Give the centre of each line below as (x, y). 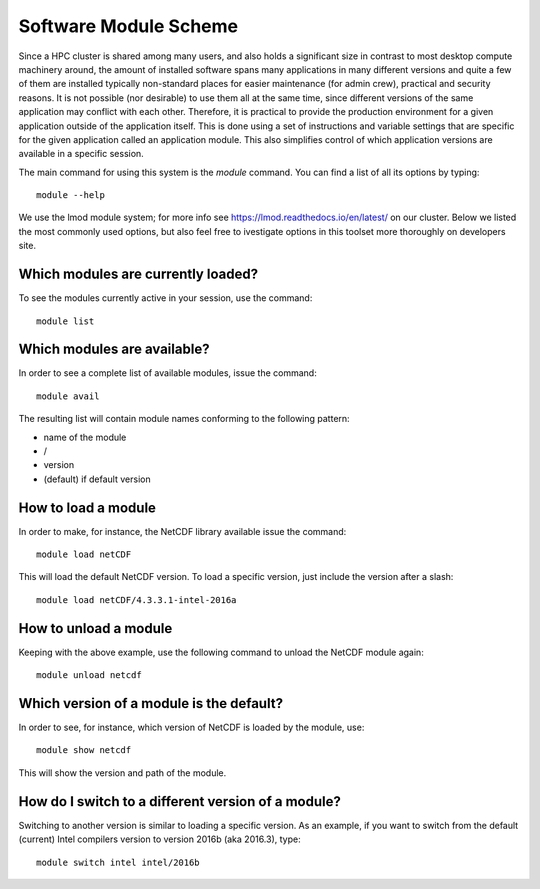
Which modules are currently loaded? (138, 274)
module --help (70, 195)
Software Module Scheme (128, 26)
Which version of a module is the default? (151, 703)
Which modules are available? (114, 349)
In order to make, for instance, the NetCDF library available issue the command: (182, 531)
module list (65, 321)
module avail (68, 396)
